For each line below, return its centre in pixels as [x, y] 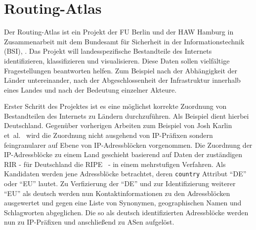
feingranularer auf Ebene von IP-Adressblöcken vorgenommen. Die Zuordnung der [128, 145]
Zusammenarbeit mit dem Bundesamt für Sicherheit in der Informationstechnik [124, 41]
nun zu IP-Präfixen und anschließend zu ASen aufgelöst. [89, 222]
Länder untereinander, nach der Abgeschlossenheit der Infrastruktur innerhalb [122, 80]
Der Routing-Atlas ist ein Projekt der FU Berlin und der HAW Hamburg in [119, 32]
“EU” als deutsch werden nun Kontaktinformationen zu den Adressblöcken [117, 193]
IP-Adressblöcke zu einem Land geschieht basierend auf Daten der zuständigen [123, 154]
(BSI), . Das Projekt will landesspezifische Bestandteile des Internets [108, 51]
